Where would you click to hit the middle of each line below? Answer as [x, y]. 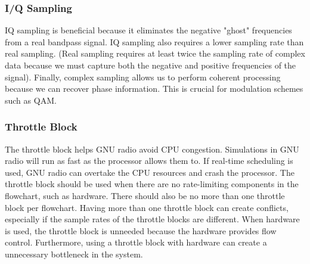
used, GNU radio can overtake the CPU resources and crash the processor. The [150, 172]
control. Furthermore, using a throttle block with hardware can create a [136, 242]
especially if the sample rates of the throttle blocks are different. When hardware [152, 219]
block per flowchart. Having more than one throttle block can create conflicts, [147, 207]
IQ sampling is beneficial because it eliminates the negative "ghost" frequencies [148, 30]
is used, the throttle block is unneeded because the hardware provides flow [141, 230]
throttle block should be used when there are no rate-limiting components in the [152, 184]
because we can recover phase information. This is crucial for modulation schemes [154, 88]
